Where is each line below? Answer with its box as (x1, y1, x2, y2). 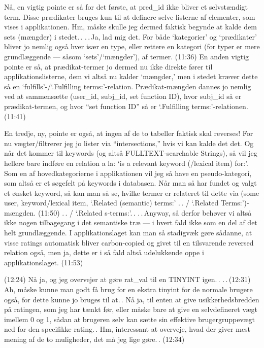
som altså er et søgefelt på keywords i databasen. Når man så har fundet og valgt (4, 178, 257, 188)
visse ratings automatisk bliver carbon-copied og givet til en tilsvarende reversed (4, 237, 254, 248)
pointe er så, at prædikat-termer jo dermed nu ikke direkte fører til (4, 61, 213, 72)
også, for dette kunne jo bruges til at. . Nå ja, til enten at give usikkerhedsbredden (4, 294, 259, 304)
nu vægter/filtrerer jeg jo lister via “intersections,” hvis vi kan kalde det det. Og (4, 137, 254, 148)
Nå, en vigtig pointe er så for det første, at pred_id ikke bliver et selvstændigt (4, 2, 248, 12)
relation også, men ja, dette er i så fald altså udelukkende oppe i (4, 247, 204, 258)
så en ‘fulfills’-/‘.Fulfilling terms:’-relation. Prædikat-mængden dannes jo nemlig (4, 81, 251, 91)
